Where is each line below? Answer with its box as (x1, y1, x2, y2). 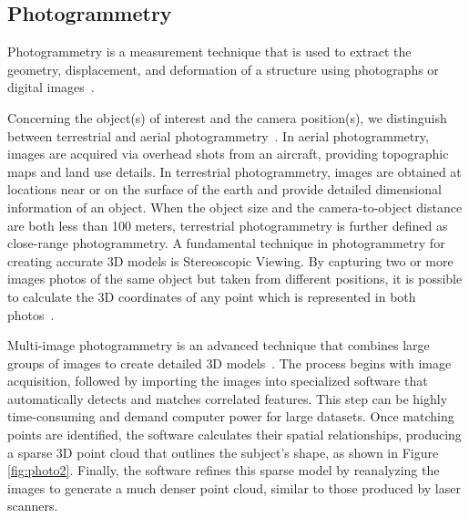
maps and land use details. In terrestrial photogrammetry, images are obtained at (7, 161, 462, 181)
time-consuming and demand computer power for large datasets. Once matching (7, 407, 454, 426)
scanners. (7, 496, 58, 515)
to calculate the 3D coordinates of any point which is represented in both (7, 286, 416, 306)
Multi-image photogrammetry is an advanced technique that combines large (7, 336, 430, 355)
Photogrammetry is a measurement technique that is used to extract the (7, 42, 412, 61)
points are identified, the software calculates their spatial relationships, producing (7, 425, 462, 444)
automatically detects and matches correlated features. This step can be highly (7, 388, 448, 408)
